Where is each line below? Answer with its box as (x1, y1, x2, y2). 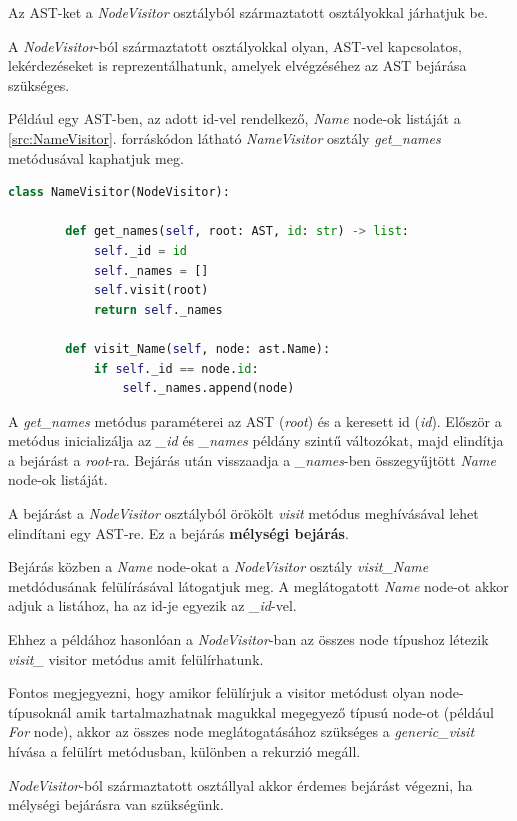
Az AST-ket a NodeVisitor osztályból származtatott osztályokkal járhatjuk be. (8, 2, 488, 22)
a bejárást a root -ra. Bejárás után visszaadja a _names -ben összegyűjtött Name (8, 449, 496, 470)
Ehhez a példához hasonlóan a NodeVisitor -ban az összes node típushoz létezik (8, 629, 489, 650)
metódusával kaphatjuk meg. (8, 147, 184, 168)
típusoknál (8, 701, 72, 722)
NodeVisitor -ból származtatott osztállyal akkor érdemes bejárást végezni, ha (8, 774, 473, 795)
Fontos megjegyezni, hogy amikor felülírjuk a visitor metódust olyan (8, 682, 426, 703)
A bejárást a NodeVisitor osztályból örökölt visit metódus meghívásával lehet (8, 503, 479, 524)
